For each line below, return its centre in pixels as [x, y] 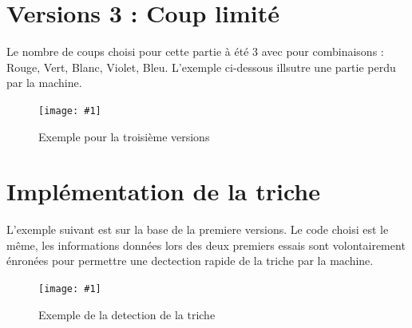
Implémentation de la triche [163, 191]
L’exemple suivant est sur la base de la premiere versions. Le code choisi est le [198, 229]
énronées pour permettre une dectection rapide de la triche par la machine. [190, 261]
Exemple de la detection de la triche [127, 314]
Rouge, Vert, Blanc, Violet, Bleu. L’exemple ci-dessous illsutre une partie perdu [201, 67]
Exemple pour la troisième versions [124, 136]
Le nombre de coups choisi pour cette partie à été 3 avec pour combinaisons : [195, 51]
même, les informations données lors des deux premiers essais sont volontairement [206, 245]
